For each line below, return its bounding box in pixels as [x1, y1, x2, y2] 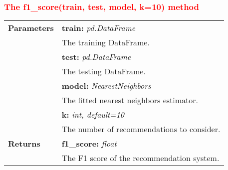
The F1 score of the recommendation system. [61, 152, 220, 164]
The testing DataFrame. [61, 65, 146, 77]
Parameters [8, 22, 54, 34]
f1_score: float [61, 138, 117, 150]
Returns [8, 138, 40, 150]
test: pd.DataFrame [61, 51, 131, 63]
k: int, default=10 [61, 109, 124, 121]
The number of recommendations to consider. [61, 123, 221, 135]
